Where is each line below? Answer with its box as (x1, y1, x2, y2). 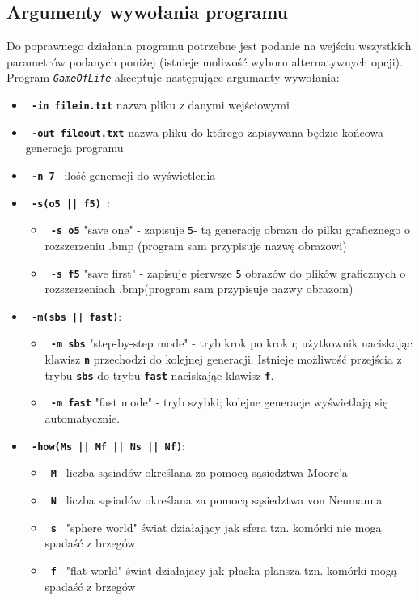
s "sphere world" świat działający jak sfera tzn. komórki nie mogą (50, 518, 382, 535)
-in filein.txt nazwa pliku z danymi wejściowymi (31, 96, 290, 113)
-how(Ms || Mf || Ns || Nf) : (31, 436, 186, 453)
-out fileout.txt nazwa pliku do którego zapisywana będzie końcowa (31, 123, 384, 140)
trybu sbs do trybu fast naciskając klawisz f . (44, 366, 274, 383)
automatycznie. (44, 410, 121, 427)
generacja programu (25, 139, 124, 156)
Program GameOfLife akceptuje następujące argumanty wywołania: (6, 69, 340, 86)
